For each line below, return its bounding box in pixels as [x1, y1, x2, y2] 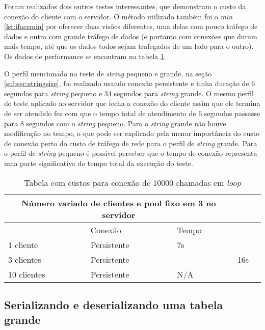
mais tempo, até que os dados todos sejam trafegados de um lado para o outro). [4, 41, 254, 51]
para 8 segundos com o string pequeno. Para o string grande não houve [4, 118, 226, 128]
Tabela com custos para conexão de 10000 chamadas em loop [24, 176, 241, 188]
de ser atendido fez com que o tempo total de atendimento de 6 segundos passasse [4, 107, 260, 118]
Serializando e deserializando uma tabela [4, 296, 223, 312]
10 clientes [8, 268, 45, 280]
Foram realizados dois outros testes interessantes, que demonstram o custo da [4, 1, 246, 11]
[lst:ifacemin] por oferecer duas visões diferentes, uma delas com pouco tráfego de [4, 21, 258, 32]
